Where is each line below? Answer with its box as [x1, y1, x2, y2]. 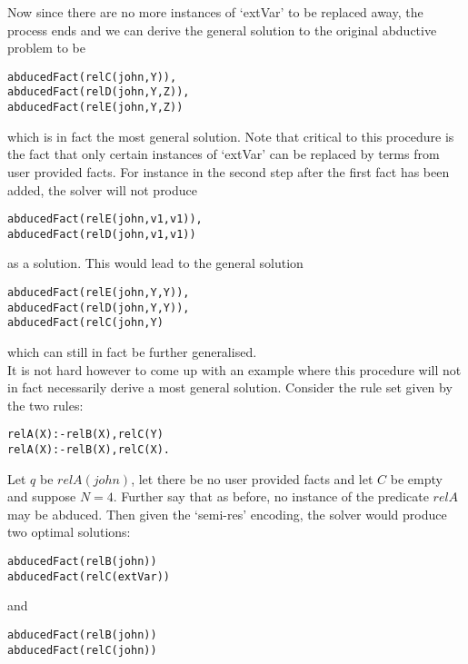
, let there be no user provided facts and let [131, 469, 373, 488]
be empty [390, 469, 443, 488]
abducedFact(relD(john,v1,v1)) [7, 227, 196, 241]
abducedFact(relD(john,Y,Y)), [7, 301, 190, 314]
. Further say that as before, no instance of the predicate [113, 487, 429, 506]
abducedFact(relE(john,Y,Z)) [7, 101, 184, 114]
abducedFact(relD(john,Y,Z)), [7, 85, 190, 99]
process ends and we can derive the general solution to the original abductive [7, 20, 437, 39]
